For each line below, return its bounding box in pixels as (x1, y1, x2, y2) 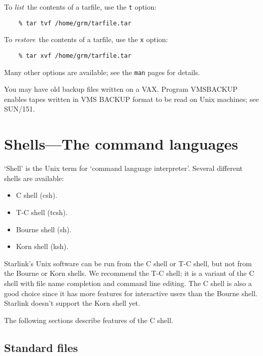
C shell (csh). (16, 190, 57, 200)
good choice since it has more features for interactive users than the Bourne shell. (4, 288, 258, 298)
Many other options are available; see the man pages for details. (4, 66, 200, 77)
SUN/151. (4, 103, 35, 114)
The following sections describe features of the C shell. (4, 314, 173, 325)
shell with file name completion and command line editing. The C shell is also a (4, 277, 252, 288)
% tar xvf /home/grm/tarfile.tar (18, 52, 131, 59)
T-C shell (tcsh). (16, 206, 68, 217)
